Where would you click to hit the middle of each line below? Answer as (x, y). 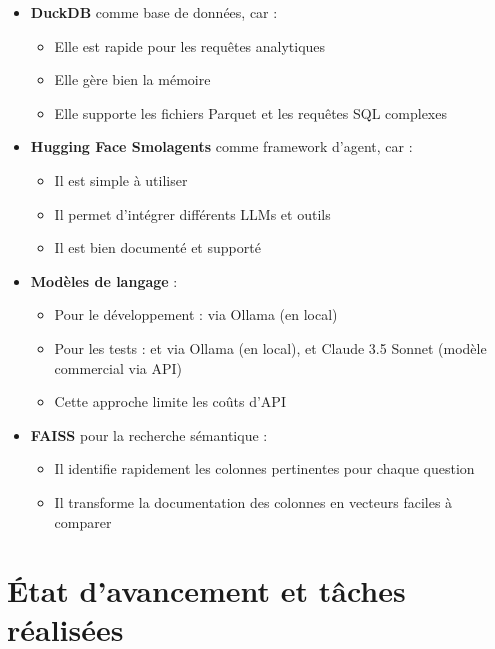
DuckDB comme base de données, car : (154, 12)
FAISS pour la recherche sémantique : (149, 434)
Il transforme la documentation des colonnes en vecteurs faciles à (253, 501)
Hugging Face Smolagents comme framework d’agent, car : (221, 146)
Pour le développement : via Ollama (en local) (196, 314)
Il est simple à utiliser (121, 179)
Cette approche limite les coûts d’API (170, 401)
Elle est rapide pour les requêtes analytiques (190, 45)
